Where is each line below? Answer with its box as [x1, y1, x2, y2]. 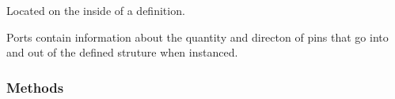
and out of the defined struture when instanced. [6, 44, 238, 60]
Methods [6, 77, 64, 97]
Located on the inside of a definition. [6, 2, 185, 18]
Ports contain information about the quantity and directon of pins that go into [6, 28, 389, 45]
